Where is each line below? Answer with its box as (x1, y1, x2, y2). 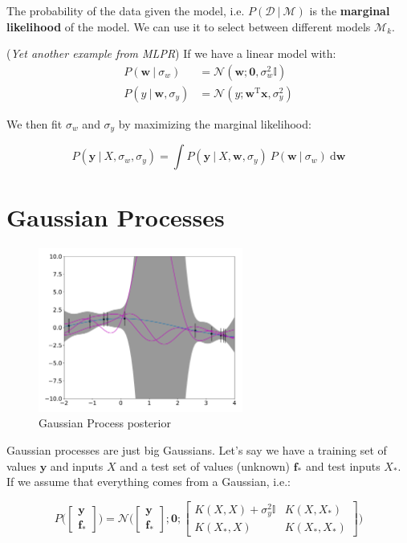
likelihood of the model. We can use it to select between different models (6, 18, 371, 35)
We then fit (6, 115, 63, 132)
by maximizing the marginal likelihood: (118, 115, 311, 132)
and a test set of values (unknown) (120, 457, 290, 474)
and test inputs (305, 457, 381, 474)
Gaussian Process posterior (39, 414, 171, 431)
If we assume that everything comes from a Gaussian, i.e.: (6, 473, 291, 490)
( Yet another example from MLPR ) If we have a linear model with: (6, 45, 336, 62)
